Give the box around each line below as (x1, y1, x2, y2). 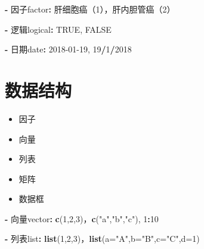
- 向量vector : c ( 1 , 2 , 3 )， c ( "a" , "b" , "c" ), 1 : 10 (5, 212, 159, 225)
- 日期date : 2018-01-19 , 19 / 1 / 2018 (5, 43, 132, 55)
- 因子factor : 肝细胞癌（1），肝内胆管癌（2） (5, 3, 175, 15)
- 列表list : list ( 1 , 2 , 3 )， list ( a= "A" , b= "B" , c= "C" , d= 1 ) (5, 232, 200, 245)
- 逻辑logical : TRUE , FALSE (5, 23, 112, 35)
